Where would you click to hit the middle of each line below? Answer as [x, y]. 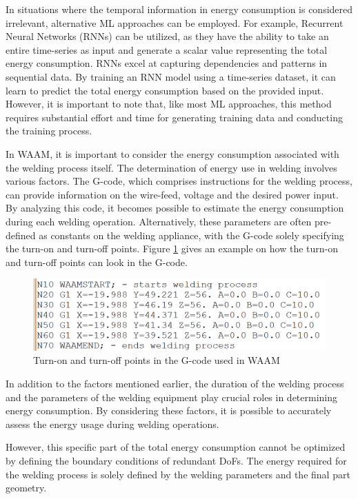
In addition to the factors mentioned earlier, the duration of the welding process [175, 383]
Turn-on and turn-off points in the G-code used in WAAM [157, 360]
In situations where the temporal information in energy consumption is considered [179, 9]
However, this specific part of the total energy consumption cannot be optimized [176, 447]
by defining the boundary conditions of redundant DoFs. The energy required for [176, 460]
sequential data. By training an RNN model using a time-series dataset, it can [171, 76]
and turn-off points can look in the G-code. [97, 262]
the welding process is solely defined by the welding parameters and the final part [178, 474]
